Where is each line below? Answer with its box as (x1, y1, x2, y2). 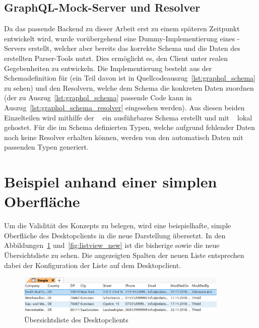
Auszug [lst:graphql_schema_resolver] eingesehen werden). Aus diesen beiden (4, 102, 245, 112)
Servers (4, 43, 26, 53)
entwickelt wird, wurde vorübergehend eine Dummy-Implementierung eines (4, 33, 235, 43)
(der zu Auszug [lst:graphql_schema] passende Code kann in (4, 92, 192, 103)
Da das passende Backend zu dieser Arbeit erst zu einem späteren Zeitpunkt (4, 23, 240, 34)
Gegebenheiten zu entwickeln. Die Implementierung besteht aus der (4, 62, 212, 73)
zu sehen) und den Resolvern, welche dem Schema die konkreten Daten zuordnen (4, 82, 254, 93)
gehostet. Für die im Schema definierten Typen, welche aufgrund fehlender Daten (4, 122, 255, 133)
